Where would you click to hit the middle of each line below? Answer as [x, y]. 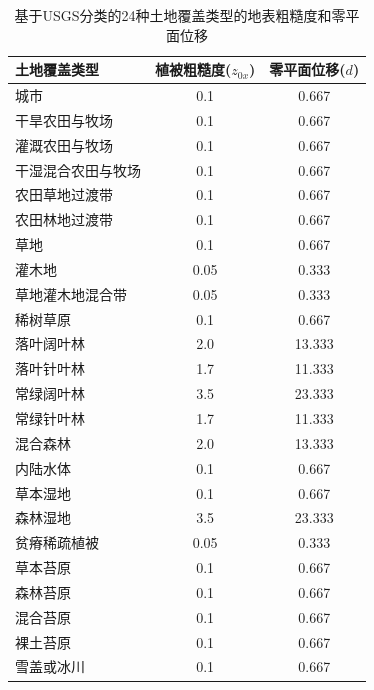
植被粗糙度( [193, 69]
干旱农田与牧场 [64, 119]
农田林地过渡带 [64, 219]
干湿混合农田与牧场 [78, 169]
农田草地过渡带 [64, 194]
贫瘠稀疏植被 [57, 542]
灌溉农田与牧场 [64, 144]
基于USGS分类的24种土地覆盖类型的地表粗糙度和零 [180, 15]
